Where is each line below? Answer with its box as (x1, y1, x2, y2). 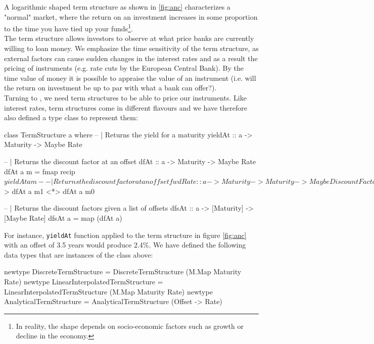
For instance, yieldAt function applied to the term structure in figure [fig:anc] (4, 229, 247, 240)
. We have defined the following (149, 239, 246, 250)
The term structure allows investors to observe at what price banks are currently (4, 33, 254, 43)
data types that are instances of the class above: (4, 249, 153, 260)
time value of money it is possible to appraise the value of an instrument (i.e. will (4, 72, 256, 83)
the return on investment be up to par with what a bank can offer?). (4, 82, 217, 93)
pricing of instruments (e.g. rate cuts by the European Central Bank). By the (4, 63, 244, 73)
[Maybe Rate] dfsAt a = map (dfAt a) (4, 212, 122, 223)
